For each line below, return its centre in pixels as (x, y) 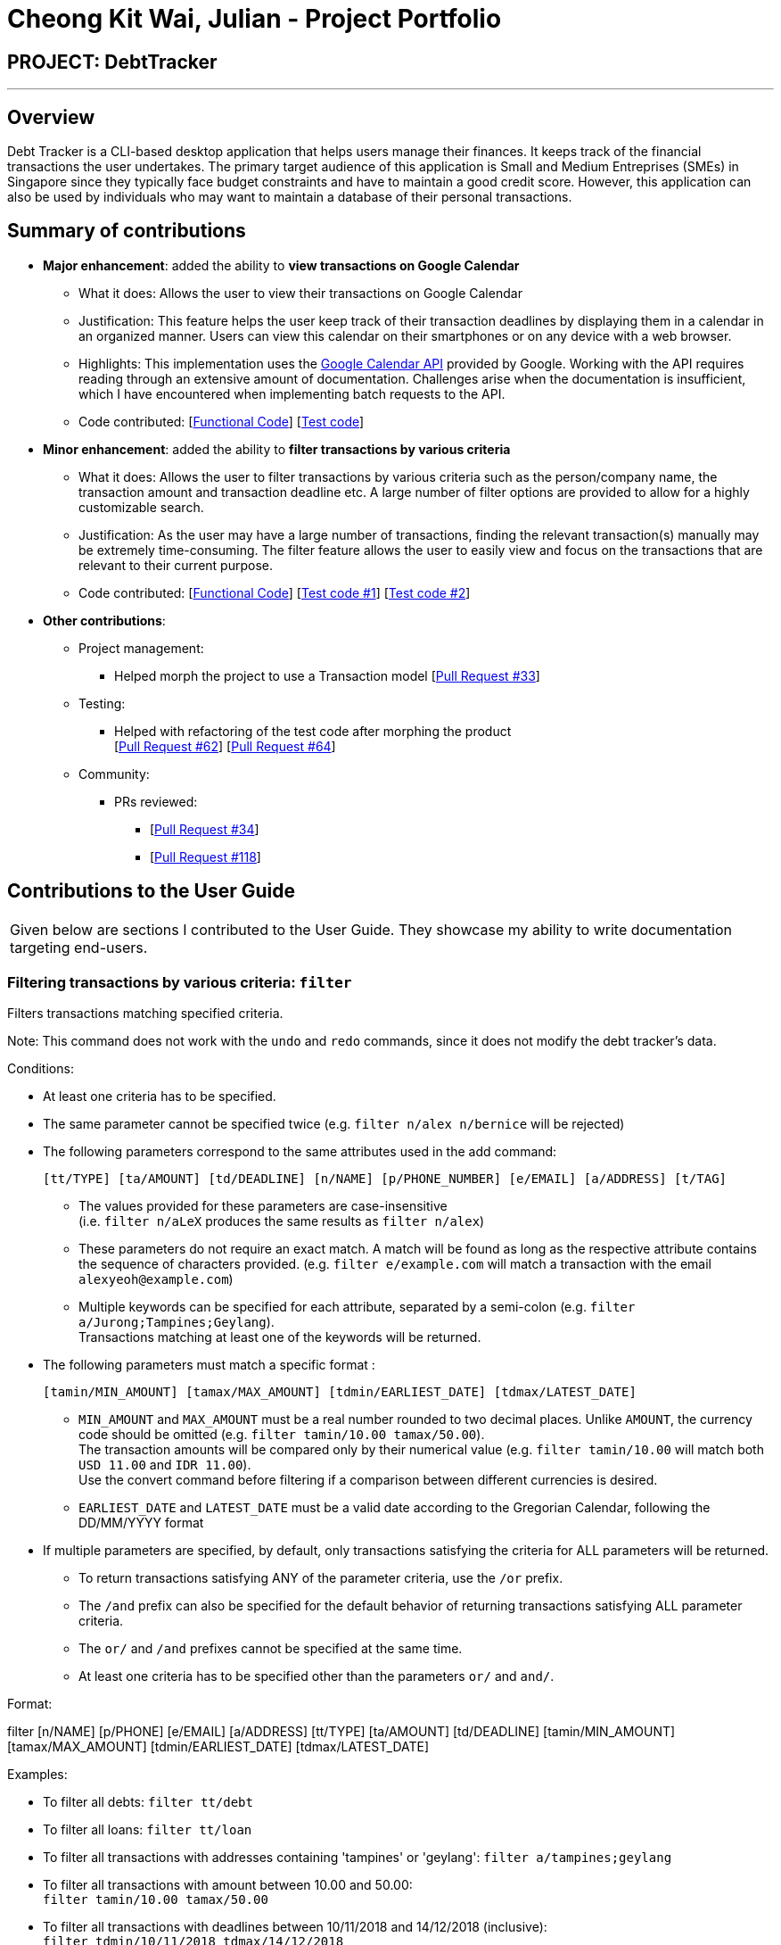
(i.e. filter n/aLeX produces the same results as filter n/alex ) (282, 1221)
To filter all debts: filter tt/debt (148, 1802)
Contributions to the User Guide (151, 891)
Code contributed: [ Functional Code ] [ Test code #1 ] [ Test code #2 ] (275, 592)
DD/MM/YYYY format (141, 1523)
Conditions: (41, 1069)
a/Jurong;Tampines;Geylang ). (177, 1322)
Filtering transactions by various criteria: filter (180, 983)
